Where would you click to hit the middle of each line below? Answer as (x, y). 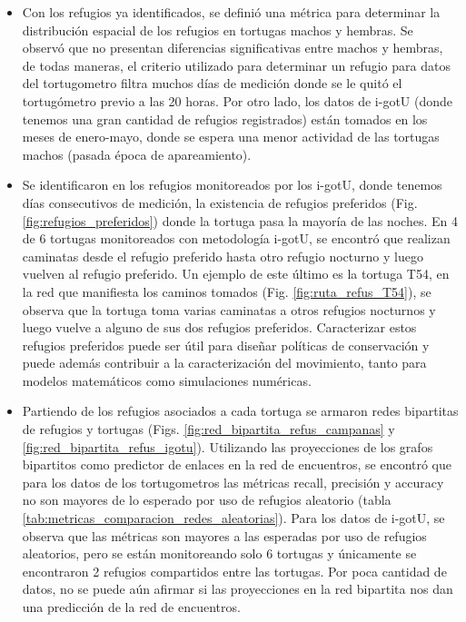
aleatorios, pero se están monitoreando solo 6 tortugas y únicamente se (219, 553)
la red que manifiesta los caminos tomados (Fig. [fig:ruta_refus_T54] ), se (227, 291)
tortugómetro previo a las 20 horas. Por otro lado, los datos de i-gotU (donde (238, 100)
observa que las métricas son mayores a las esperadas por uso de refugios (224, 535)
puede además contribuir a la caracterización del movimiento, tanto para (224, 363)
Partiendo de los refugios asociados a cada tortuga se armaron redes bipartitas (240, 411)
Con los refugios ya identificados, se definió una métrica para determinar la (231, 12)
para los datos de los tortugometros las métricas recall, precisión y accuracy (233, 482)
